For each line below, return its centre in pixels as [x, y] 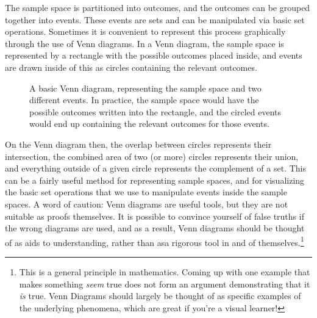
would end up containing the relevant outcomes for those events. [149, 124]
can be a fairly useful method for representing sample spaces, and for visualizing [155, 180]
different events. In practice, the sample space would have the [144, 100]
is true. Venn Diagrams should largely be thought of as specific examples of [160, 296]
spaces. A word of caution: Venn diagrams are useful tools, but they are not [147, 204]
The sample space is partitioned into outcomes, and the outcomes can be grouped [158, 7]
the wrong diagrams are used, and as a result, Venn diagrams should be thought [155, 228]
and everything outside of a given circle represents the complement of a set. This [155, 168]
